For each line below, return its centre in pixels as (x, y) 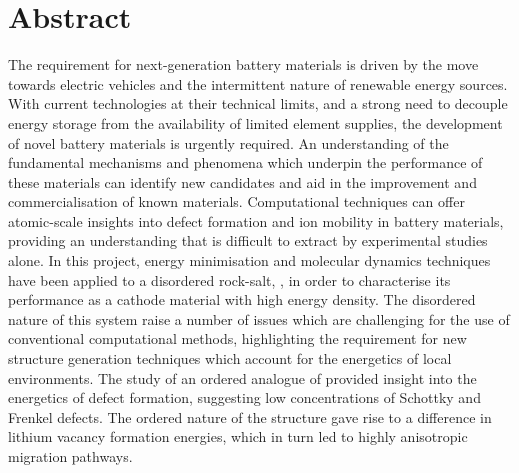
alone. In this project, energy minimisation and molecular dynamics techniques (249, 260)
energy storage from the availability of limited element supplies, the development (255, 122)
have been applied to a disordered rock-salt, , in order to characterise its (229, 279)
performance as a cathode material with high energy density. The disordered (242, 299)
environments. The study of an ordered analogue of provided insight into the (242, 377)
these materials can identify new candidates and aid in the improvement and (242, 181)
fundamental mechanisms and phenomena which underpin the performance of (245, 162)
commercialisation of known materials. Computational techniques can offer (236, 201)
